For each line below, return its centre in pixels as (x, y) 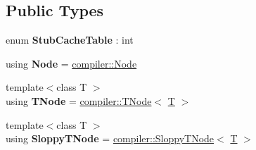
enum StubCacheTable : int (70, 40)
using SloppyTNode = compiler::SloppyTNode (110, 138)
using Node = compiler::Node (71, 63)
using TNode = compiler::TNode (79, 100)
